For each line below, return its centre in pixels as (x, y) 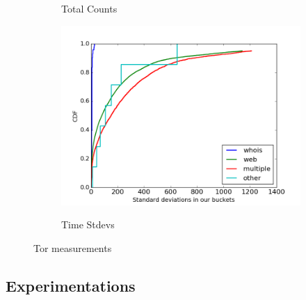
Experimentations (71, 285)
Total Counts (89, 8)
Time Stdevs (88, 224)
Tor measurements (73, 247)
